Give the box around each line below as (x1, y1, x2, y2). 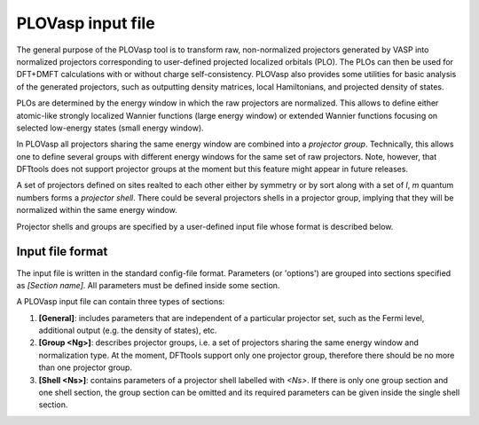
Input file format (16, 244, 108, 259)
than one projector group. (38, 362, 133, 373)
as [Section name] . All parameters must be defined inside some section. (16, 279, 280, 290)
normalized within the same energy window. (16, 205, 177, 216)
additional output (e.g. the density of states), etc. (38, 325, 217, 336)
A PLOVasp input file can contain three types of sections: (16, 296, 225, 307)
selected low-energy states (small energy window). (16, 122, 204, 133)
